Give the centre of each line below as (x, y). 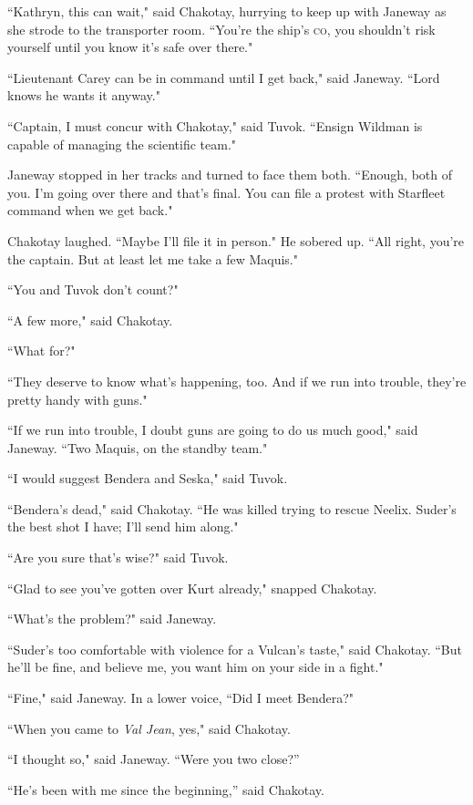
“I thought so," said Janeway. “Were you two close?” (154, 759)
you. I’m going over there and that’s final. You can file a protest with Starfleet (226, 192)
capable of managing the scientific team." (122, 144)
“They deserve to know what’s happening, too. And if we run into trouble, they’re (237, 381)
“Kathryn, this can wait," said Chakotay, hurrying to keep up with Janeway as (227, 11)
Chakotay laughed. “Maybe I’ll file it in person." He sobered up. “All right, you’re (236, 240)
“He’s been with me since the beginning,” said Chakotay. (166, 789)
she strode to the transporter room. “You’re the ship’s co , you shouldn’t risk (221, 29)
